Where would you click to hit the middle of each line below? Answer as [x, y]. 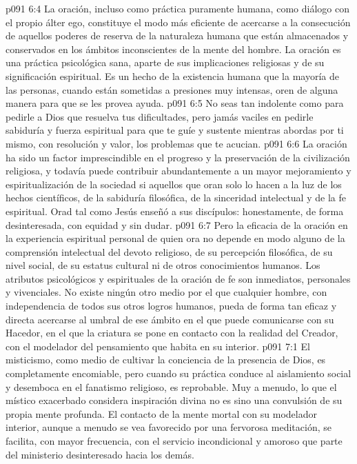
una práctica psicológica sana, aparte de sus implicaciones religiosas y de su [165, 62]
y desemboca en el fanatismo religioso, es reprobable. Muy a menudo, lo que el [171, 386]
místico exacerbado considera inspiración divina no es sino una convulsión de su [174, 400]
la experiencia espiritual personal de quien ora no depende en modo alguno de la [175, 238]
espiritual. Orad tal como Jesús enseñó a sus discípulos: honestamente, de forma [175, 211]
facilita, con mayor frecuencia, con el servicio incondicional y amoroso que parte [174, 441]
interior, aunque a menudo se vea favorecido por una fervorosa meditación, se [169, 427]
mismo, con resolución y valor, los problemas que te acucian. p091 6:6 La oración [176, 143]
